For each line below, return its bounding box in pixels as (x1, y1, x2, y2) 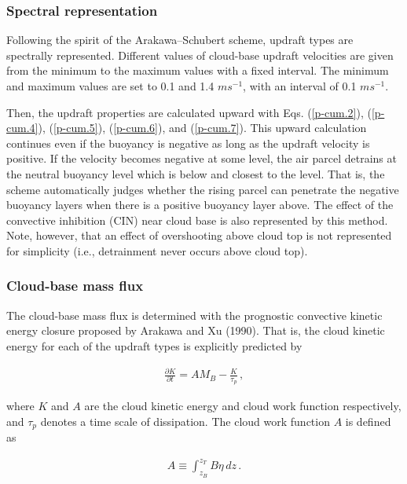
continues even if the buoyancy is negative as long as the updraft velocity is (6, 134, 370, 151)
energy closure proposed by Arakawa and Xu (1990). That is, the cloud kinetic (6, 322, 385, 339)
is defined (345, 412, 391, 429)
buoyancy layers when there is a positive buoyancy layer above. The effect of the (6, 196, 394, 213)
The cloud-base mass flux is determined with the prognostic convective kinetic (6, 306, 383, 323)
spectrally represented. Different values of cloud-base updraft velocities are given (6, 46, 394, 63)
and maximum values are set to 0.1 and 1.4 (6, 78, 214, 93)
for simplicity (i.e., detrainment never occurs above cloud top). (6, 242, 308, 258)
